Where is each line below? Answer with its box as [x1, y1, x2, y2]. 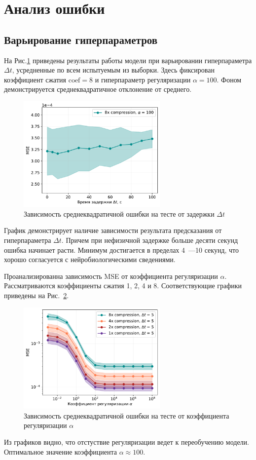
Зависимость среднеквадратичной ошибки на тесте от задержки [24, 208, 215, 219]
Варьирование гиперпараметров [4, 32, 158, 47]
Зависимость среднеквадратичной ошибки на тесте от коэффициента [24, 410, 229, 421]
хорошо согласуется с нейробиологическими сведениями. [4, 254, 176, 265]
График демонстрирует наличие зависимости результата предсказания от [4, 225, 222, 235]
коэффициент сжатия [4, 74, 66, 84]
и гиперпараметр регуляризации [95, 74, 191, 84]
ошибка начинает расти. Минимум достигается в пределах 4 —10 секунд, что [4, 244, 239, 255]
